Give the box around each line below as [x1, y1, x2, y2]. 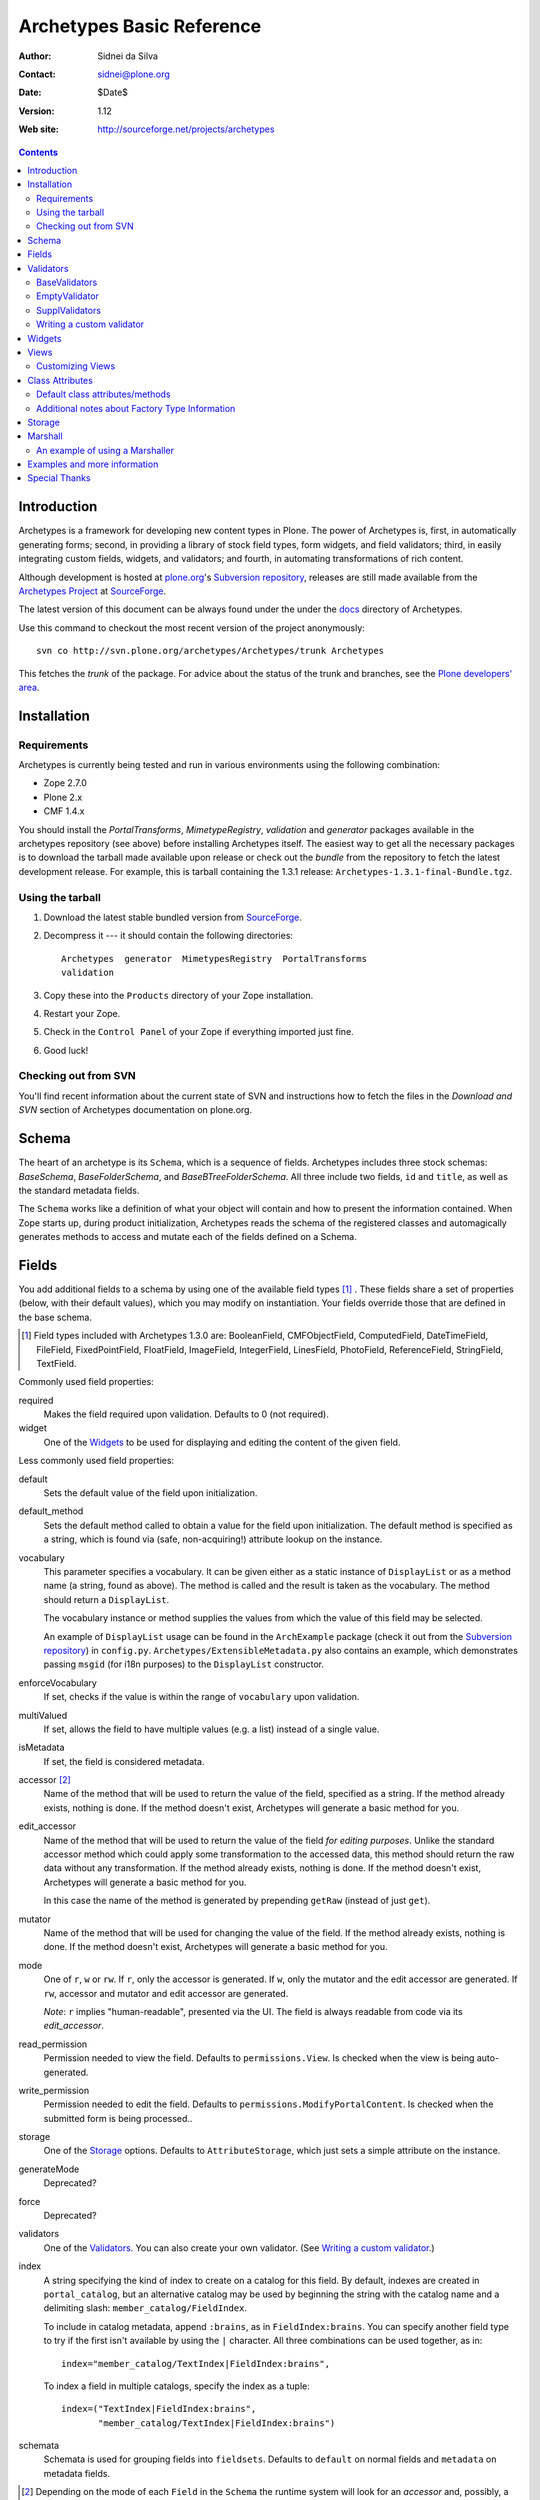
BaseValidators [36, 276, 98, 289]
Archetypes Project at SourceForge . [18, 585, 167, 597]
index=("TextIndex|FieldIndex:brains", [61, 2403, 257, 2415]
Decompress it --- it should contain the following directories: [43, 930, 294, 942]
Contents [18, 146, 59, 158]
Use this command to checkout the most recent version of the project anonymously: [18, 621, 365, 634]
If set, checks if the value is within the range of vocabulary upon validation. [43, 1691, 360, 1703]
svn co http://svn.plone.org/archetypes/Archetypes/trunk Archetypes [36, 645, 385, 657]
